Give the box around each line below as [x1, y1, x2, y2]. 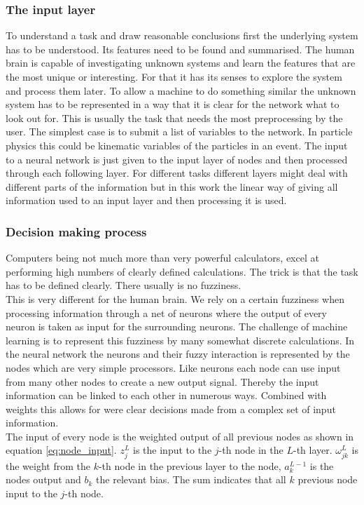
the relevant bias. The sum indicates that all [96, 472, 286, 487]
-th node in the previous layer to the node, [98, 458, 281, 473]
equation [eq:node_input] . [6, 443, 117, 457]
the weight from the [6, 458, 90, 473]
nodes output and [6, 472, 81, 487]
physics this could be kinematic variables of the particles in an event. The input [6, 137, 348, 152]
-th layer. [293, 443, 332, 457]
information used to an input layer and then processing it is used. [6, 193, 287, 208]
